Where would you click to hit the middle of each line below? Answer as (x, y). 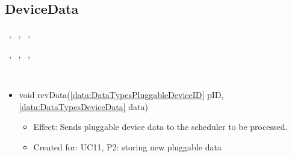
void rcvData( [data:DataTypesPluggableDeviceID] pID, (121, 94)
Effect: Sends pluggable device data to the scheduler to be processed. (160, 127)
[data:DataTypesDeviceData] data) (83, 106)
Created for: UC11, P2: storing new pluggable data (127, 146)
